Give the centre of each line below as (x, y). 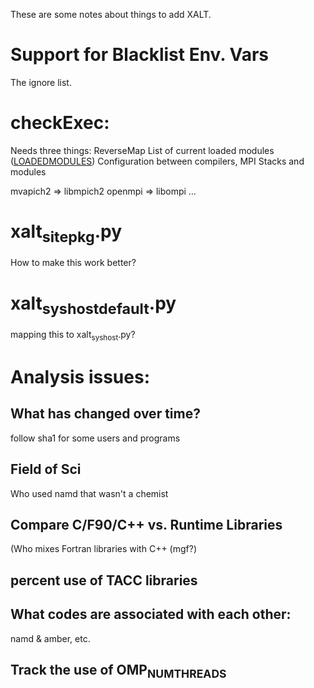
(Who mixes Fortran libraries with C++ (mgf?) (104, 549)
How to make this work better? (73, 263)
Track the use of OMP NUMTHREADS (118, 671)
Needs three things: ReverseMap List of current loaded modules (142, 150)
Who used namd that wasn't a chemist (89, 493)
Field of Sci (46, 469)
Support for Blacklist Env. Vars (140, 55)
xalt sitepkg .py (66, 233)
